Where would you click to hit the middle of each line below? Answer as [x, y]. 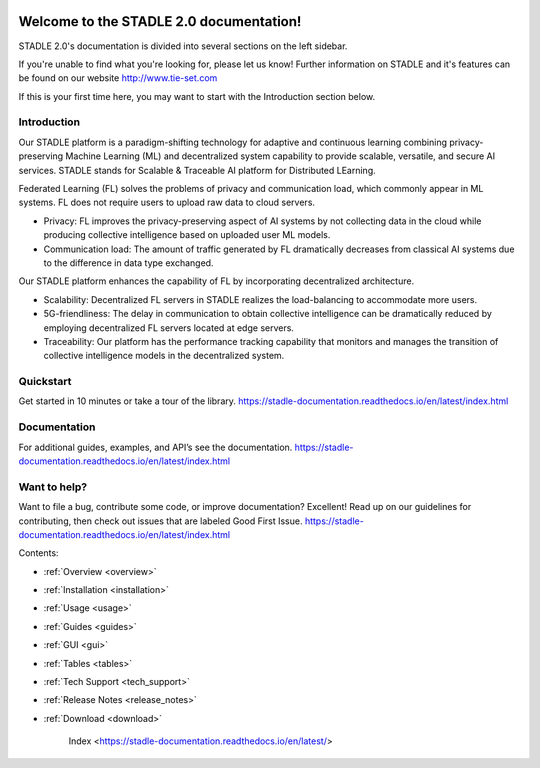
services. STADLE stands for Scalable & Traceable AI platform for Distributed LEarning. [197, 170]
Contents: [38, 553]
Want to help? [53, 487]
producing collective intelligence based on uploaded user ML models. [187, 235]
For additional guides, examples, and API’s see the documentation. [155, 447]
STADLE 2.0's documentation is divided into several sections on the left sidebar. [183, 46]
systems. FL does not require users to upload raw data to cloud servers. [166, 202]
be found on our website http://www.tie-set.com [118, 78]
